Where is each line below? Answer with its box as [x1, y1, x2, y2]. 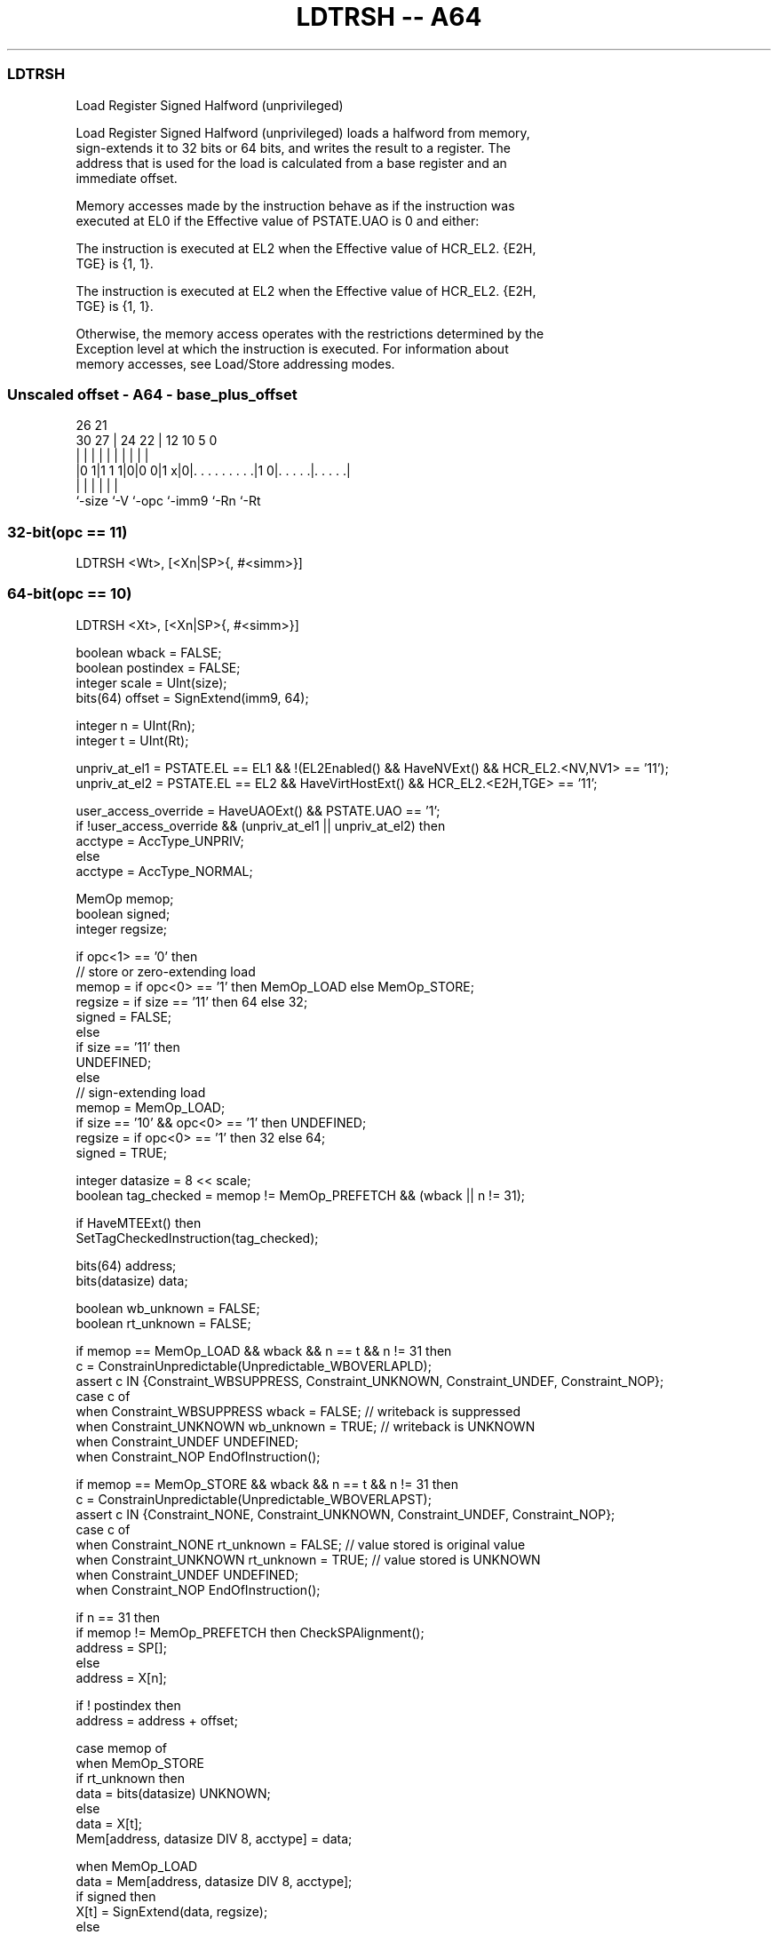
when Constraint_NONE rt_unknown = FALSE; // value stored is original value [75, 1536, 526, 1552]
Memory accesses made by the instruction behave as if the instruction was [75, 197, 515, 213]
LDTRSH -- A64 [296, 2, 482, 32]
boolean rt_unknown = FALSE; [75, 1315, 251, 1331]
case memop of [75, 1740, 168, 1756]
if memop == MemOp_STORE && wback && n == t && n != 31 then [75, 1476, 459, 1492]
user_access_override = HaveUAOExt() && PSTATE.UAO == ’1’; [75, 802, 441, 818]
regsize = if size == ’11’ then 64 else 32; [75, 993, 308, 1009]
